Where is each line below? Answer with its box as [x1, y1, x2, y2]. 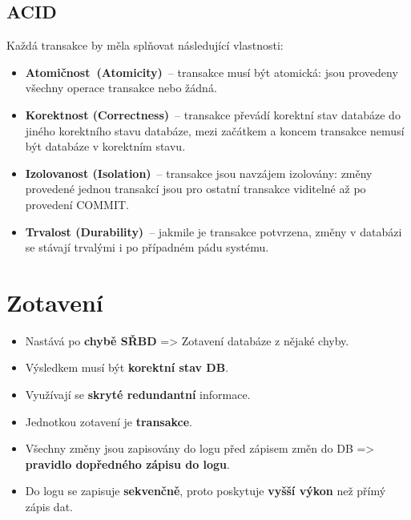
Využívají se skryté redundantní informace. [25, 386, 251, 403]
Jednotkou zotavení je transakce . [25, 413, 192, 429]
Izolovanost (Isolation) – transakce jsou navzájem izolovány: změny [25, 164, 373, 181]
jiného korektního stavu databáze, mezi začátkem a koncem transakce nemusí [25, 122, 405, 139]
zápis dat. [25, 498, 73, 515]
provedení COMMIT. [25, 196, 129, 212]
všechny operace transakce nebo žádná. [25, 79, 217, 96]
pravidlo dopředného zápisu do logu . [25, 455, 230, 472]
